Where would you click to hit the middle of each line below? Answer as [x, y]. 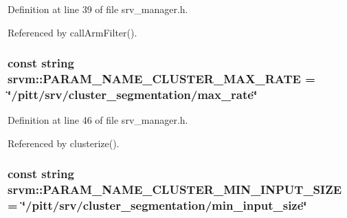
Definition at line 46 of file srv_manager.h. [98, 120]
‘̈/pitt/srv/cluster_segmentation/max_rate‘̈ [133, 94]
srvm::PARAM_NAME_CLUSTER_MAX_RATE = [161, 79]
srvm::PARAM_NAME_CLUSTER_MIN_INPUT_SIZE [175, 189]
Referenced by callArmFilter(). [72, 32]
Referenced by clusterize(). [64, 143]
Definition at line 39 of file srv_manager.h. [98, 9]
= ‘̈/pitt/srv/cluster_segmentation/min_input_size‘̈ [157, 205]
